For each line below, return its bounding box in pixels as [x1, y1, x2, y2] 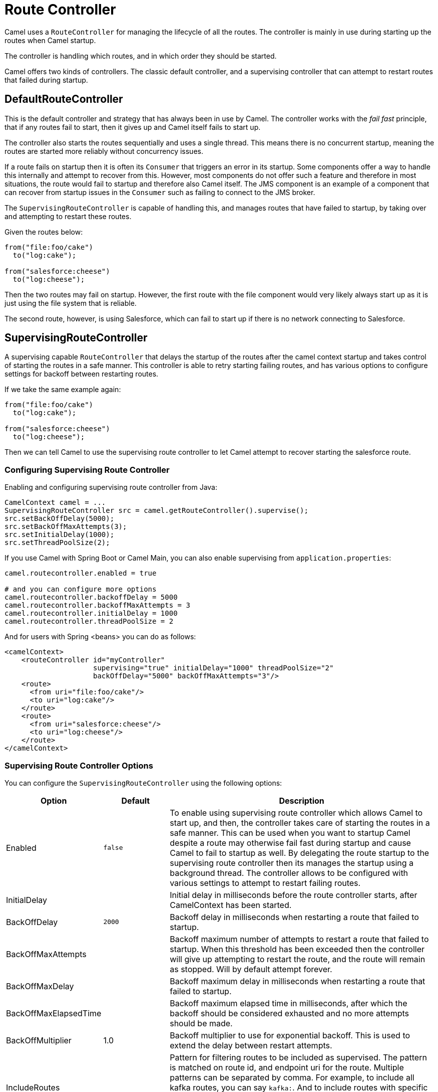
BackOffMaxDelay [6, 981, 74, 991]
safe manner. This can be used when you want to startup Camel [170, 827, 410, 838]
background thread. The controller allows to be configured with [170, 867, 408, 878]
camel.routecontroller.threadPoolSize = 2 [5, 617, 174, 626]
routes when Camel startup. [5, 36, 96, 45]
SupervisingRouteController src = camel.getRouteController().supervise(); [5, 506, 308, 515]
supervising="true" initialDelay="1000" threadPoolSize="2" [93, 664, 334, 672]
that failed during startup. [5, 75, 88, 84]
